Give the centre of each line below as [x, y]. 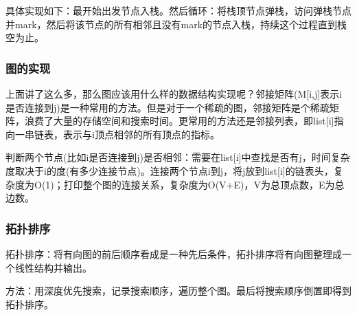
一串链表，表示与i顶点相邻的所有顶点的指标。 [117, 134]
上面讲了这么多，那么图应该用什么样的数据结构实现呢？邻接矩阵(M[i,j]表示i [174, 94]
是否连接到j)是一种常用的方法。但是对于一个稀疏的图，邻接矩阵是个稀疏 [168, 107]
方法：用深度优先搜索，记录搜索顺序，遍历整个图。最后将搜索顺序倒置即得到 [178, 291]
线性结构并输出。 [53, 267]
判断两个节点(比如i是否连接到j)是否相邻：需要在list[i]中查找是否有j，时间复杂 [178, 157]
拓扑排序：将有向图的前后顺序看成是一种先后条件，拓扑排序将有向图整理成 [174, 253]
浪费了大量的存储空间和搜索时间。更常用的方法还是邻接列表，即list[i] [179, 121]
